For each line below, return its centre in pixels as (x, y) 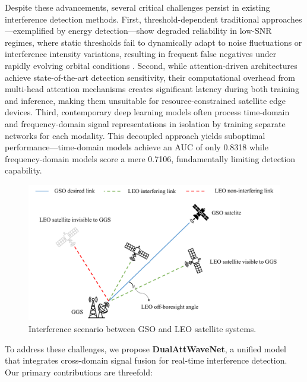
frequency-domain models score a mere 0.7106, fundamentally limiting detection (150, 158)
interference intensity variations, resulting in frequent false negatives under (141, 54)
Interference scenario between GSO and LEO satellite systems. (143, 329)
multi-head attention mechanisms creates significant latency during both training (152, 89)
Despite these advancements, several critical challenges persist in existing (137, 7)
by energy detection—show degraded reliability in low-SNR (164, 31)
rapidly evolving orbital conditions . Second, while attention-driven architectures (151, 65)
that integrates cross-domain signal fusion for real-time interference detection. (146, 360)
